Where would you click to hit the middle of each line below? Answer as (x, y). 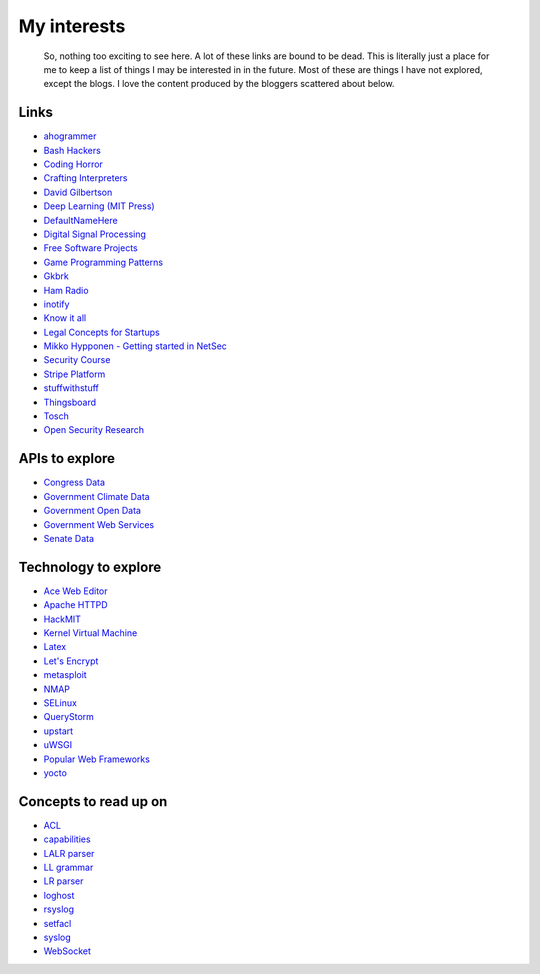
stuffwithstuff (71, 388)
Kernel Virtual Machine (90, 632)
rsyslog (59, 909)
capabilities (67, 839)
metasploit (65, 675)
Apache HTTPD (76, 605)
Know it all (65, 318)
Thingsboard (70, 402)
